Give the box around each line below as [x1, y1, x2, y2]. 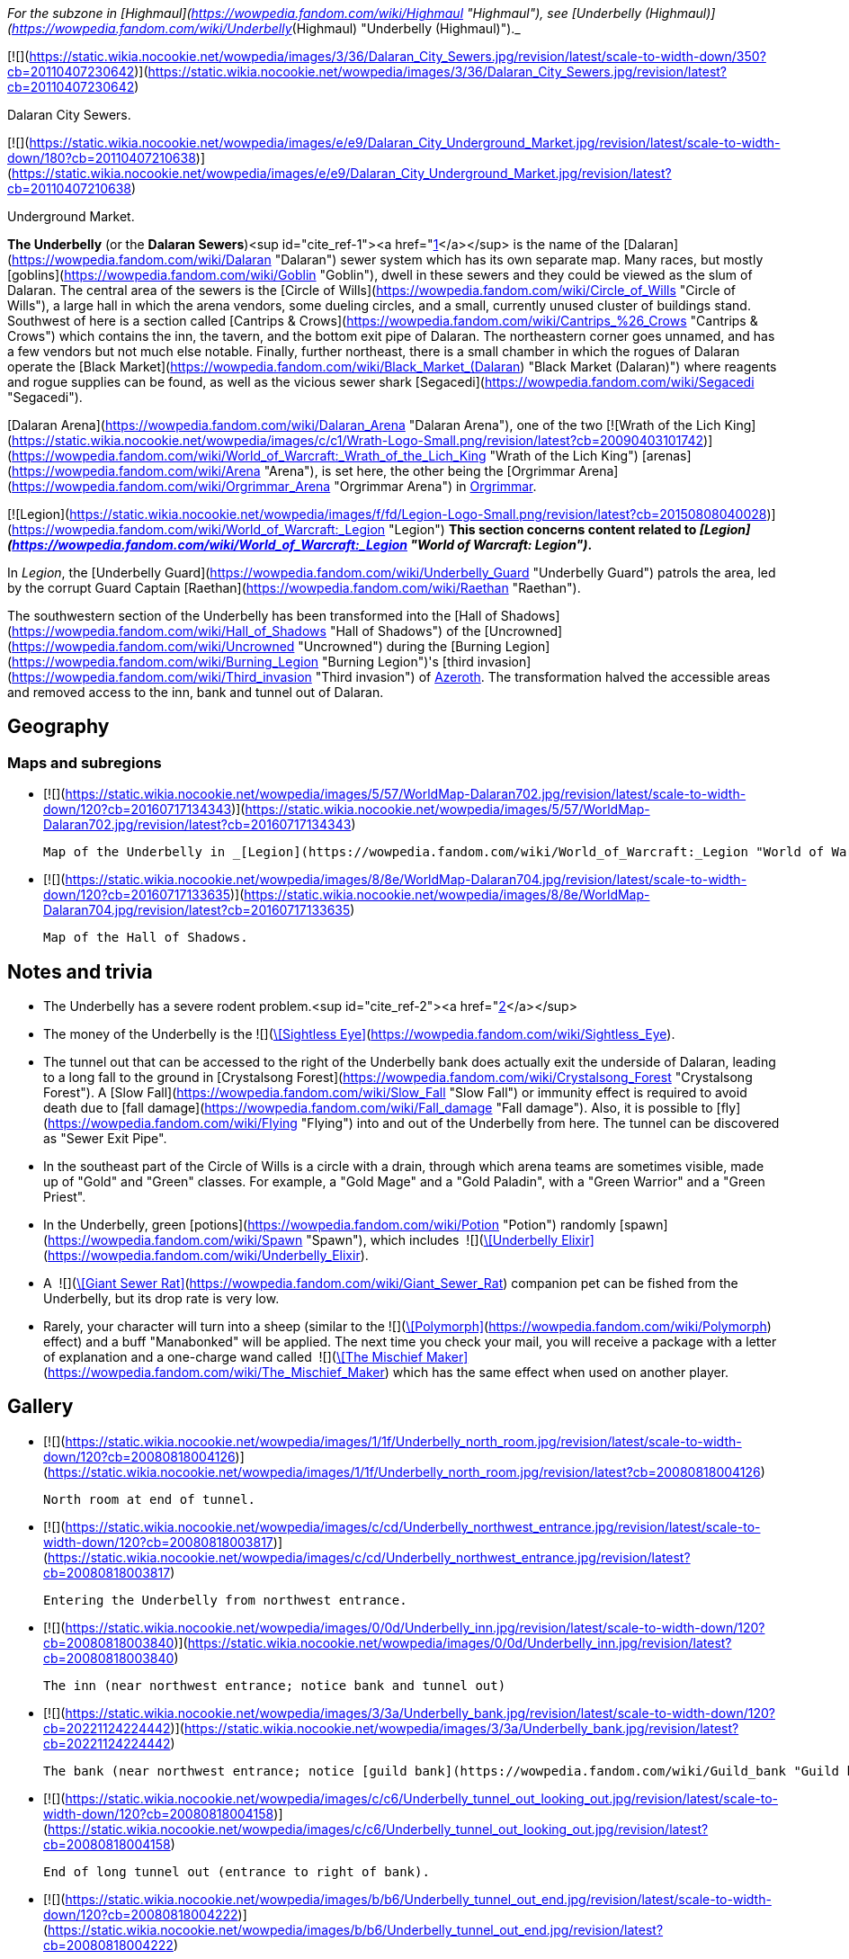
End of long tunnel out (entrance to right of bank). [43, 1864, 430, 1879]
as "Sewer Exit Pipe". [43, 1131, 167, 1147]
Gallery [7, 1395, 74, 1418]
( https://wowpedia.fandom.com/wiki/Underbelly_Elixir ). [43, 1248, 369, 1264]
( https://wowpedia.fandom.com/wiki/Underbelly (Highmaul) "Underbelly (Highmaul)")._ [7, 21, 521, 36]
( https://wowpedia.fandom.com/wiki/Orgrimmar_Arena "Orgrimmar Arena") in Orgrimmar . [7, 479, 537, 494]
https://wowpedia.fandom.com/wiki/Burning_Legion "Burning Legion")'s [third [12, 654, 474, 669]
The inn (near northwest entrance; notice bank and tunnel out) [43, 1677, 506, 1693]
